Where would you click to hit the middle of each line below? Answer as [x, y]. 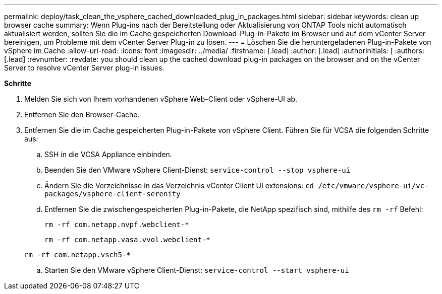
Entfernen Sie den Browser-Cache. [82, 115]
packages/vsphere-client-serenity [113, 194]
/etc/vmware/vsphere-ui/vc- [373, 186]
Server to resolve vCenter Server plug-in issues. [84, 68]
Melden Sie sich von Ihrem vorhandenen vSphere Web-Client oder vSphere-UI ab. [161, 99]
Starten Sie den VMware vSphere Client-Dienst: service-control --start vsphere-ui [197, 270]
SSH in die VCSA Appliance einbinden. [108, 154]
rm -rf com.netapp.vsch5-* [77, 255]
